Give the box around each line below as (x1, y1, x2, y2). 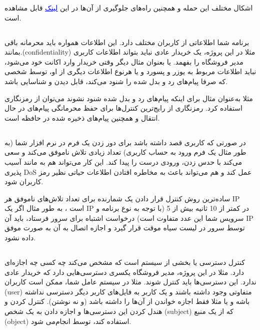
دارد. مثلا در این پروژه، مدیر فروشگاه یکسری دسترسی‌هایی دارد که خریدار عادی (4, 266, 244, 277)
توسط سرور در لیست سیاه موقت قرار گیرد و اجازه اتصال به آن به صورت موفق (4, 222, 245, 233)
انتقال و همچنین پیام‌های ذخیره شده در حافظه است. (4, 112, 160, 123)
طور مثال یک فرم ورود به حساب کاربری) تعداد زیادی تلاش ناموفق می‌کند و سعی (4, 147, 246, 157)
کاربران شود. (4, 176, 43, 187)
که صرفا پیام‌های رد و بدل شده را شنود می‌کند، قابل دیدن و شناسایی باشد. (4, 76, 228, 86)
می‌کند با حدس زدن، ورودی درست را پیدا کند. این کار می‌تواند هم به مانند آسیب (4, 156, 242, 167)
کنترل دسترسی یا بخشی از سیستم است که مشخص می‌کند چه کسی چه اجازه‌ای (4, 257, 245, 267)
